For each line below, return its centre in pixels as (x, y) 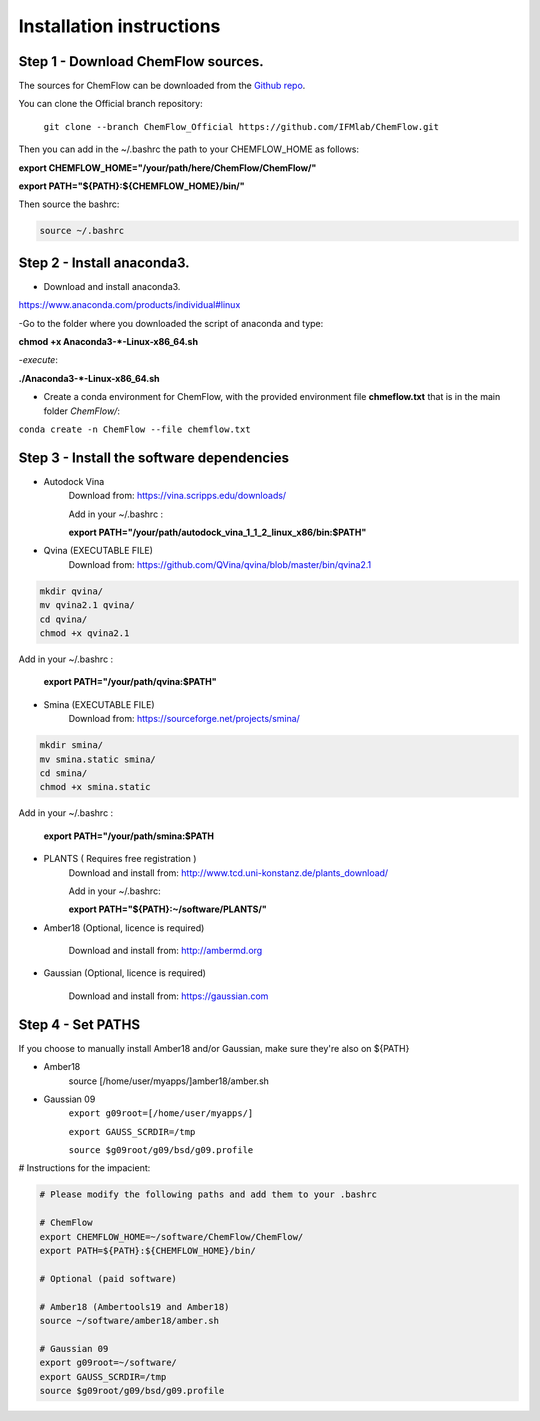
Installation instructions (119, 26)
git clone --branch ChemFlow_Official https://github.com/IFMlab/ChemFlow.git (241, 126)
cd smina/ (63, 773)
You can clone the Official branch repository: (111, 104)
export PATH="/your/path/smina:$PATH (129, 836)
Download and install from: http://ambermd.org (165, 951)
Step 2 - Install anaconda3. (104, 262)
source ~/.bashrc (82, 231)
